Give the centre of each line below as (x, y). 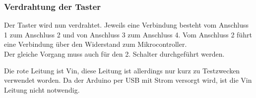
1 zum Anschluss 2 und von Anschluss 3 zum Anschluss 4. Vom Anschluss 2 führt (128, 34)
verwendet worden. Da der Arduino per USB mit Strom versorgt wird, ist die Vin (128, 80)
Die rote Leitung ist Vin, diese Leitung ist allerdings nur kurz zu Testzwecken (122, 70)
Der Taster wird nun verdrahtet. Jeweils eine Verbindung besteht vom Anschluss (127, 25)
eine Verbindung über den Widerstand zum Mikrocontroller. (96, 44)
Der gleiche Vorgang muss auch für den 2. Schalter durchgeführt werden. (114, 54)
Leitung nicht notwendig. (42, 89)
